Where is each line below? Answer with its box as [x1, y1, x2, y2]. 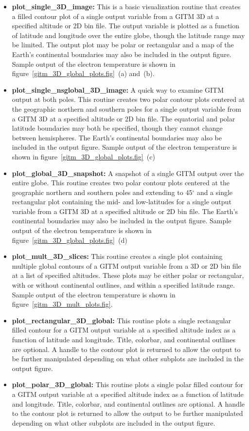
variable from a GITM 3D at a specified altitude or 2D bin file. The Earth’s [12, 206, 238, 216]
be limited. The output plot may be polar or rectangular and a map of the [12, 39, 234, 50]
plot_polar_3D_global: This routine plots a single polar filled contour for [12, 379, 244, 390]
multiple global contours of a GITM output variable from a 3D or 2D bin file [12, 260, 241, 271]
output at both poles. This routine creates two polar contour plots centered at [12, 94, 245, 104]
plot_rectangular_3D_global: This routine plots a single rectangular [12, 315, 231, 325]
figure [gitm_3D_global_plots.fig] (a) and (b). [12, 68, 155, 78]
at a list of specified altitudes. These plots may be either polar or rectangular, [12, 270, 244, 280]
